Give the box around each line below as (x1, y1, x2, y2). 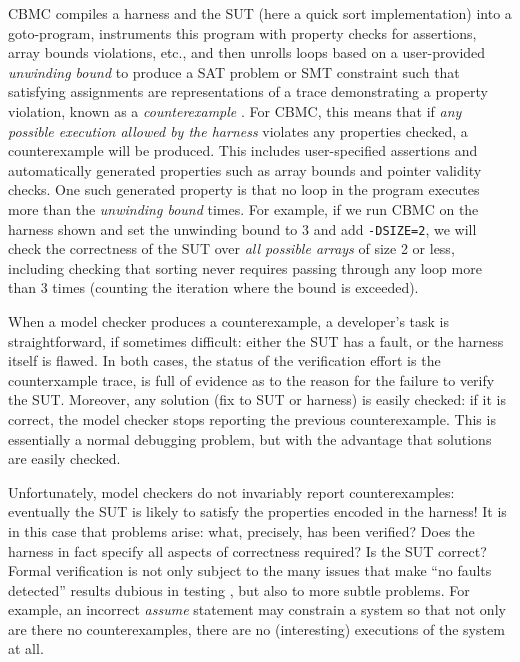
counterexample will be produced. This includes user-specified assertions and (8, 140, 478, 161)
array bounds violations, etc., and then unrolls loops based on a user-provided (8, 42, 486, 63)
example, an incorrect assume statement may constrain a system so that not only (8, 599, 506, 620)
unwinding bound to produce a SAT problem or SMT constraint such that (8, 61, 460, 82)
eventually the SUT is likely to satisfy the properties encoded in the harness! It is (8, 501, 507, 522)
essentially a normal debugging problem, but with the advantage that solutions (8, 428, 492, 449)
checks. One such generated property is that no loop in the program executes (8, 179, 480, 200)
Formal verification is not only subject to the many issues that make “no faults (8, 560, 492, 581)
